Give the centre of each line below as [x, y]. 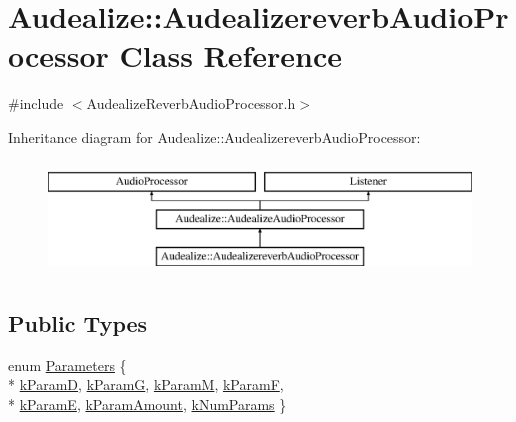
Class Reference [231, 55]
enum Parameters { [67, 364]
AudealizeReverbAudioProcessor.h [191, 103]
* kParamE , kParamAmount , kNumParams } [147, 403]
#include [36, 103]
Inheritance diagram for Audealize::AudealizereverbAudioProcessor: [214, 136]
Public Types [78, 322]
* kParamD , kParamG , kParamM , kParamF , [146, 384]
